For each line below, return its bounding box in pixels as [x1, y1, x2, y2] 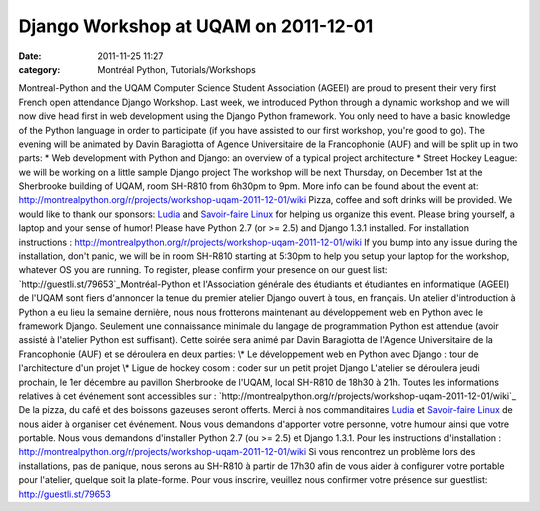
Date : [18, 50, 42, 62]
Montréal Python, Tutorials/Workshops [97, 63, 257, 75]
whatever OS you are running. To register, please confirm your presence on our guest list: [18, 264, 388, 276]
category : [18, 63, 61, 75]
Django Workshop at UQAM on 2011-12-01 [18, 15, 374, 37]
